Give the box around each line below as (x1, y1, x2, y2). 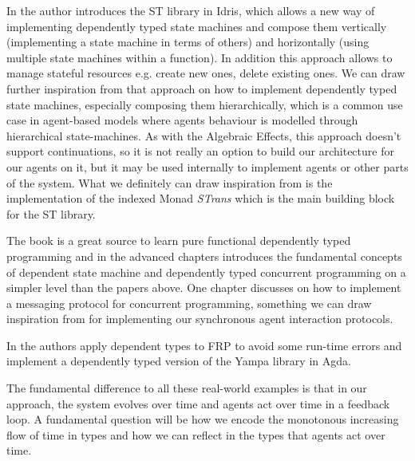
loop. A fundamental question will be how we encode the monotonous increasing (6, 411, 399, 428)
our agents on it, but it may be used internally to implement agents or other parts (6, 158, 409, 175)
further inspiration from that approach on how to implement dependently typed (6, 80, 397, 97)
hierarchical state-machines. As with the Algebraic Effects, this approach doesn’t (6, 127, 401, 144)
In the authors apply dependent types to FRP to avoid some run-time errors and (6, 337, 402, 353)
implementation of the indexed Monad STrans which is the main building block (6, 190, 395, 207)
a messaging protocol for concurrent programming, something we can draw (6, 294, 372, 311)
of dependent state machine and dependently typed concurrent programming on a (6, 263, 406, 280)
